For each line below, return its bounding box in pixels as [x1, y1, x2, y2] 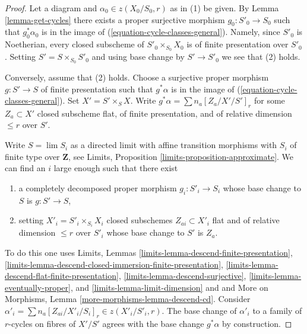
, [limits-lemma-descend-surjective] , [118, 269, 246, 282]
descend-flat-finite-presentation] [5, 269, 119, 282]
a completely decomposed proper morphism [18, 181, 177, 194]
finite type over [5, 150, 60, 162]
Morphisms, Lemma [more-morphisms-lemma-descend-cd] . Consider [5, 293, 251, 305]
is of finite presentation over [186, 38, 289, 50]
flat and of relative [212, 214, 280, 226]
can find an [5, 162, 46, 174]
